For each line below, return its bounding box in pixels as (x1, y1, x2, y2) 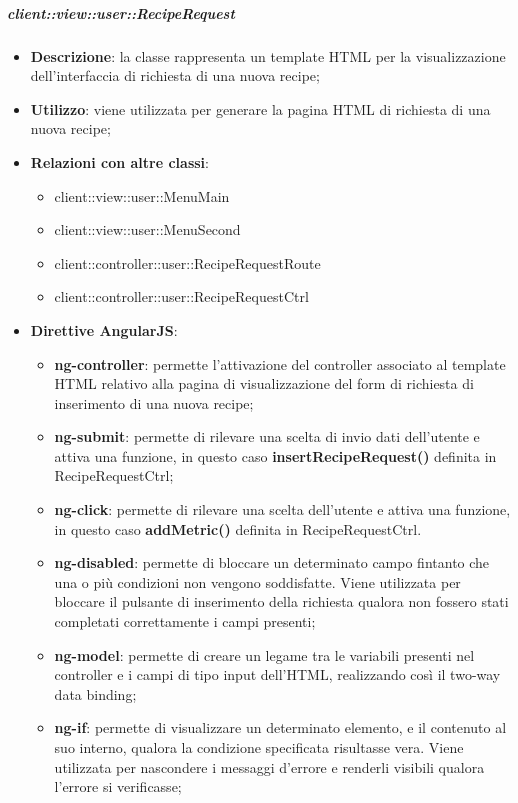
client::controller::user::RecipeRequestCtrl (54, 286, 309, 307)
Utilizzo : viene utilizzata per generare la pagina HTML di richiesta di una (30, 98, 491, 119)
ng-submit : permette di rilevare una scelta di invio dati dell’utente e (54, 426, 480, 447)
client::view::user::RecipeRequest (7, 2, 235, 23)
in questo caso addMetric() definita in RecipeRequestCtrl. (54, 518, 422, 539)
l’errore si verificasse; (54, 776, 182, 797)
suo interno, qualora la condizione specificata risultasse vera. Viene (54, 737, 464, 757)
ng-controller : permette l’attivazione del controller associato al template (54, 353, 506, 374)
